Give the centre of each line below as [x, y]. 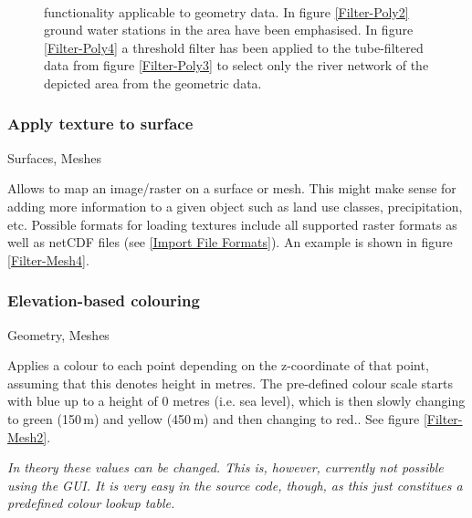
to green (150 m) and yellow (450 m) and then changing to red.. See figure [214, 418]
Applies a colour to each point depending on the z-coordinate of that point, [218, 365]
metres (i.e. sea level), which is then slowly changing [319, 401]
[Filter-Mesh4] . [48, 259]
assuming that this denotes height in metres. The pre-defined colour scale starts [231, 383]
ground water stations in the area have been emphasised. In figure [229, 30]
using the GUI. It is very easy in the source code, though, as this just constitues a [235, 485]
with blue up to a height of [83, 401]
